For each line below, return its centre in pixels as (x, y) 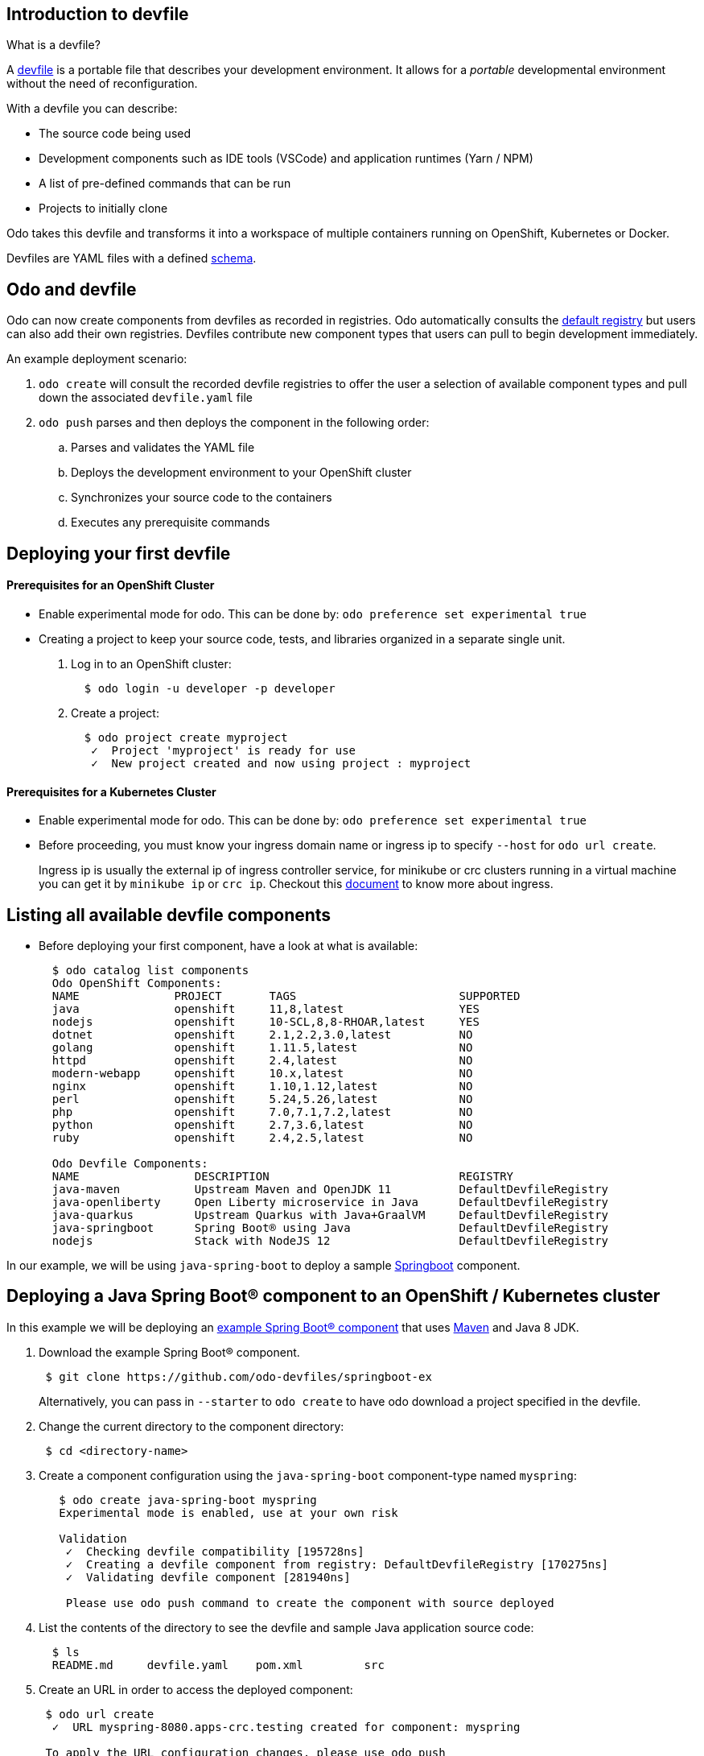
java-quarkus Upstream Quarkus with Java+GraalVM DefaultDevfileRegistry (330, 1215)
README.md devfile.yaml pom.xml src (218, 1665)
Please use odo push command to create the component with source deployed (310, 1603)
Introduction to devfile (98, 14)
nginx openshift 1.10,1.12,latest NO (262, 1086)
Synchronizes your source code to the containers (202, 498)
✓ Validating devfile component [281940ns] (208, 1577)
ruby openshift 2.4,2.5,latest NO (262, 1137)
